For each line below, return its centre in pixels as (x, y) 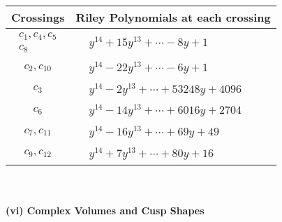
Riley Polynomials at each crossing (173, 17)
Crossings (38, 17)
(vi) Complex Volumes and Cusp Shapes (105, 210)
